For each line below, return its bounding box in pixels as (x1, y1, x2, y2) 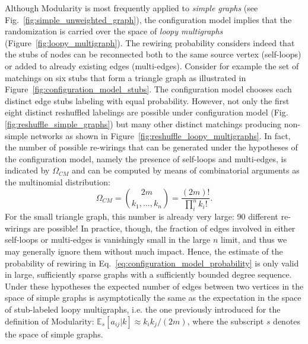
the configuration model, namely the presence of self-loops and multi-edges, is (5, 152, 287, 165)
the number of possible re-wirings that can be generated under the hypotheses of (5, 141, 298, 153)
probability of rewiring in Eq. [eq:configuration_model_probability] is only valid (5, 256, 299, 269)
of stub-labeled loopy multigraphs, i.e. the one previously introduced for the (5, 303, 281, 315)
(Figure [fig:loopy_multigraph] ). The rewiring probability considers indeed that (5, 36, 295, 49)
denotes (273, 314, 301, 327)
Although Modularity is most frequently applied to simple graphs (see (5, 2, 258, 14)
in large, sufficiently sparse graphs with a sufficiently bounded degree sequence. (5, 268, 292, 281)
